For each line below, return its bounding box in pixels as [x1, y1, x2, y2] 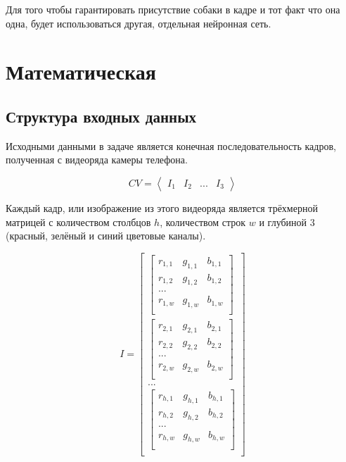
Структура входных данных [6, 105, 197, 127]
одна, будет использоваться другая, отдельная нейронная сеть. [6, 15, 271, 30]
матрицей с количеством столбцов [6, 214, 151, 229]
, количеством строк [160, 214, 246, 229]
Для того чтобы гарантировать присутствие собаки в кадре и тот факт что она [6, 2, 340, 16]
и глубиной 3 [259, 214, 315, 229]
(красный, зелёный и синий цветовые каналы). [6, 228, 206, 243]
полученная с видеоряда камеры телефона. [6, 152, 188, 167]
